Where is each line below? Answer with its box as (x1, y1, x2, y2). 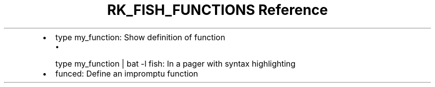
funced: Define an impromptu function (55, 68, 198, 79)
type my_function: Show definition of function (55, 32, 225, 42)
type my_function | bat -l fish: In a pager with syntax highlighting (55, 58, 296, 69)
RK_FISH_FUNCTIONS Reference (107, 1, 328, 18)
